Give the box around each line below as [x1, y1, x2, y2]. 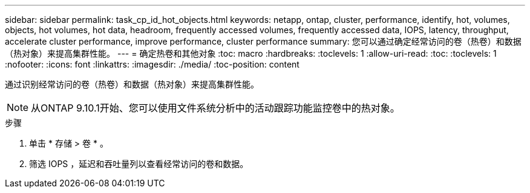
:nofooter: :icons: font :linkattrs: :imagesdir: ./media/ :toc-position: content [5, 59, 299, 69]
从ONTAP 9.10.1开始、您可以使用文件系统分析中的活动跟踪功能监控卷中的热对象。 [31, 102, 400, 114]
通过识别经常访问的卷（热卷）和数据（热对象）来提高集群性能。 [5, 79, 259, 89]
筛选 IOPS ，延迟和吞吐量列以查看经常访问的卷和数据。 [29, 159, 249, 169]
